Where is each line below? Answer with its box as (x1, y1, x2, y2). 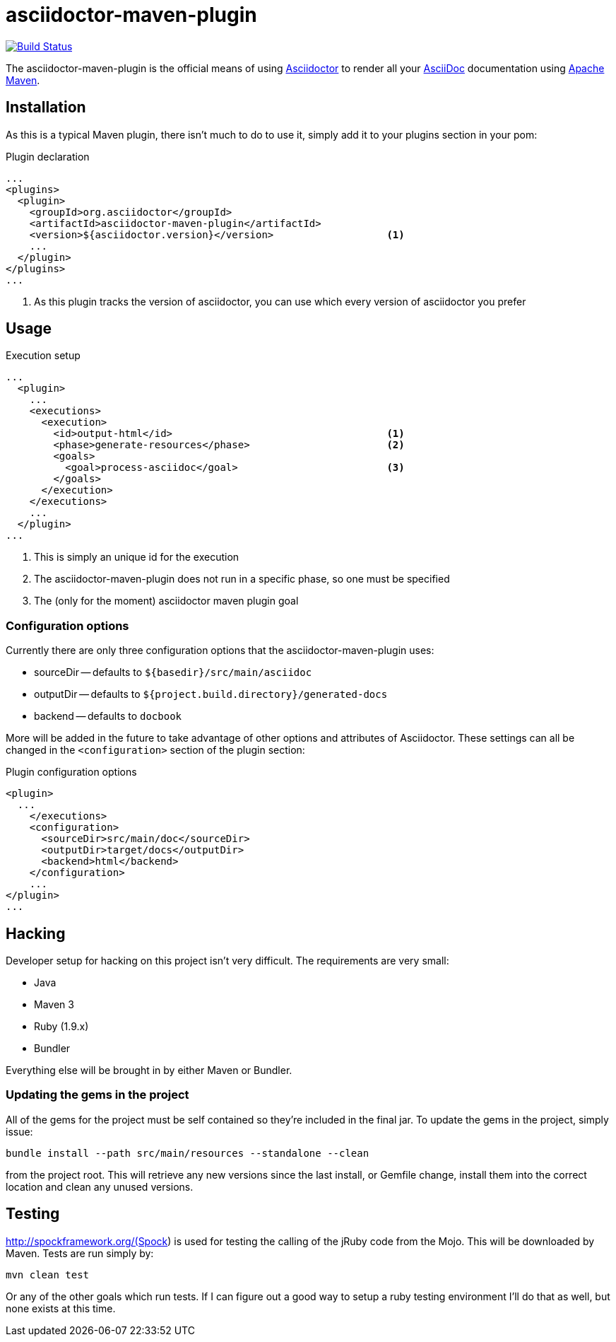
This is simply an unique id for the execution (34, 551, 239, 564)
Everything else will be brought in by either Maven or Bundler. (6, 1064, 292, 1077)
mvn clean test (6, 1268, 90, 1280)
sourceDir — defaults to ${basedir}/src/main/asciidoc (34, 666, 312, 679)
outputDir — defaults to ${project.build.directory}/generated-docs (34, 688, 388, 701)
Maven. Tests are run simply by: (6, 1247, 154, 1259)
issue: (6, 1125, 33, 1138)
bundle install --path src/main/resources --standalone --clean (6, 1147, 369, 1159)
